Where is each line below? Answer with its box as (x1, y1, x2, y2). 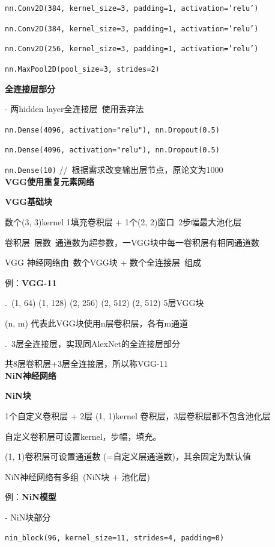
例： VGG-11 (5, 276, 57, 289)
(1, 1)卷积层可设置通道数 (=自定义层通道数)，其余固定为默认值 (5, 450, 251, 463)
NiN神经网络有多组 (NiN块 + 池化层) (5, 470, 150, 483)
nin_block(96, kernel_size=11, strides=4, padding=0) (5, 534, 225, 543)
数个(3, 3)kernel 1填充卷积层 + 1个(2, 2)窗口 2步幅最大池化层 (5, 215, 242, 228)
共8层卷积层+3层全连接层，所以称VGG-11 (5, 357, 168, 370)
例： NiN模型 (5, 490, 56, 503)
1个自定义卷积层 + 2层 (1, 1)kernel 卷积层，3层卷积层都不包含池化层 (5, 409, 271, 422)
